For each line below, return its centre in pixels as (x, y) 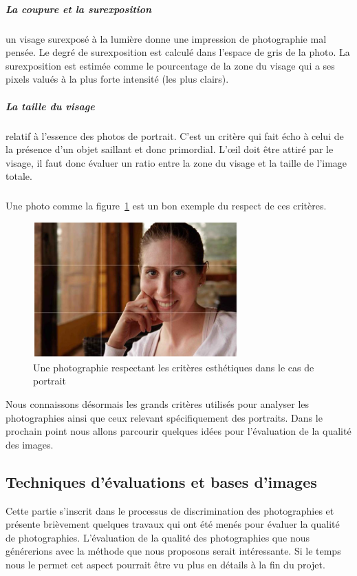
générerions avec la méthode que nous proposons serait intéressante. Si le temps (173, 551)
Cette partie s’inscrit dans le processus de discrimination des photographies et (170, 510)
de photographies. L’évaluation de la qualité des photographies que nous (158, 537)
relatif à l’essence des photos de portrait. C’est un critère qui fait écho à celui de (175, 135)
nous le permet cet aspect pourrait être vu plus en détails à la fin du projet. (165, 564)
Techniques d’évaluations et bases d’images (161, 481)
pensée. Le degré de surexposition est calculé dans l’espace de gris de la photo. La (178, 52)
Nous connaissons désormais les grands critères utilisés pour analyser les (158, 403)
